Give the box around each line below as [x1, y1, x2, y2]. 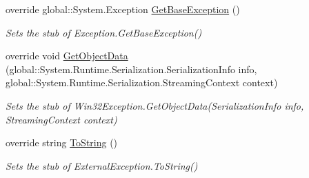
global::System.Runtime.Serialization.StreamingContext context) [6, 75, 278, 90]
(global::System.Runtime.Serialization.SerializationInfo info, [6, 61, 257, 76]
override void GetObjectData [6, 48, 128, 63]
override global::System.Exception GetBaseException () [6, 2, 240, 16]
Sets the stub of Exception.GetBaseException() [6, 25, 202, 39]
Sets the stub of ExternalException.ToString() [6, 158, 198, 172]
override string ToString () [6, 135, 118, 150]
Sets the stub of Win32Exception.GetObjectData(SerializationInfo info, [6, 98, 304, 112]
